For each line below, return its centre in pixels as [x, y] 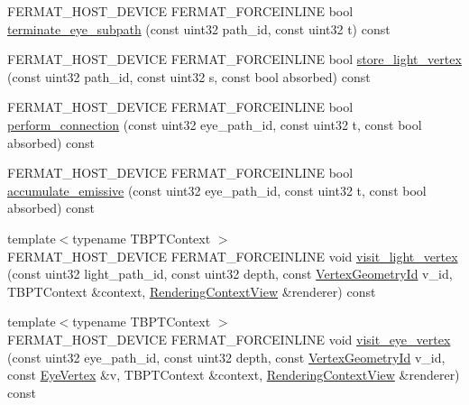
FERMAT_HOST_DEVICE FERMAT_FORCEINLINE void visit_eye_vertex [229, 339]
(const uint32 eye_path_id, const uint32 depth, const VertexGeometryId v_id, [226, 357]
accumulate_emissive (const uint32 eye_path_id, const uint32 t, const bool [217, 190]
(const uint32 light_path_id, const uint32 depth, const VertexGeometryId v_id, [230, 274]
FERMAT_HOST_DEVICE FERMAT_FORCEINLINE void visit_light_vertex [233, 256]
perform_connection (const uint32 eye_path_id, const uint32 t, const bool [215, 124]
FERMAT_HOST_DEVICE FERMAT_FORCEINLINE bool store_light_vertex [234, 59]
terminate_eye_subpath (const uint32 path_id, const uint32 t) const [199, 28]
